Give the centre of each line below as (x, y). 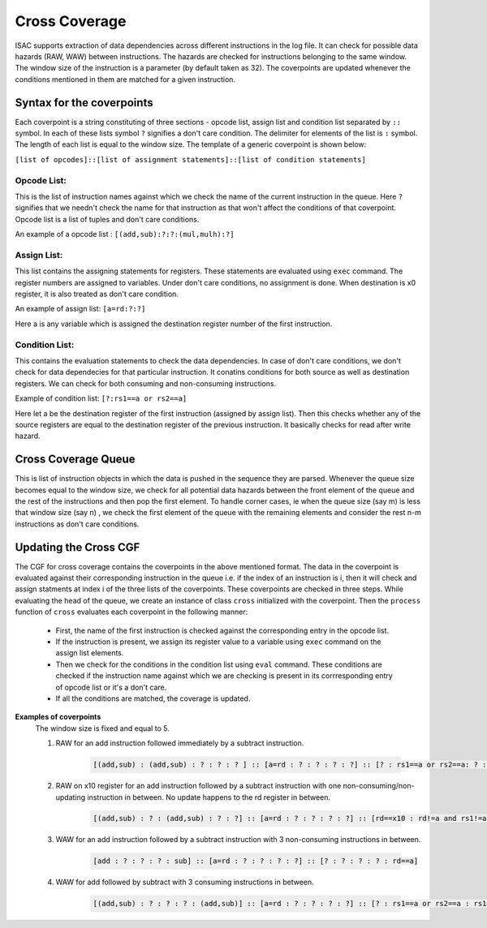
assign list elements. (90, 653)
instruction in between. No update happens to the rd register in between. (209, 797)
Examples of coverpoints (58, 717)
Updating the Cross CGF (78, 547)
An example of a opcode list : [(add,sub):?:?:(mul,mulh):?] (125, 234)
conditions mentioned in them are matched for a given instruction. (125, 79)
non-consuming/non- (379, 786)
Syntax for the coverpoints (84, 103)
